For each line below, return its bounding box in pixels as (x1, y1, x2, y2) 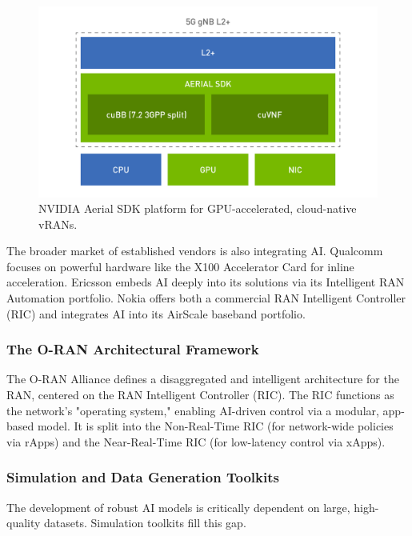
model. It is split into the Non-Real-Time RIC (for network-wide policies (37, 418, 394, 434)
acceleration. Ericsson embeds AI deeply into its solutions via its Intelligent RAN (6, 274, 405, 290)
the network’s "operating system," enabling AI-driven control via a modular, (6, 402, 379, 418)
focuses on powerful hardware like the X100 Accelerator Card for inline (6, 258, 354, 274)
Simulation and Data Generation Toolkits (6, 467, 279, 487)
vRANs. (38, 215, 78, 232)
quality (6, 514, 41, 531)
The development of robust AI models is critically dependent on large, (6, 498, 350, 515)
